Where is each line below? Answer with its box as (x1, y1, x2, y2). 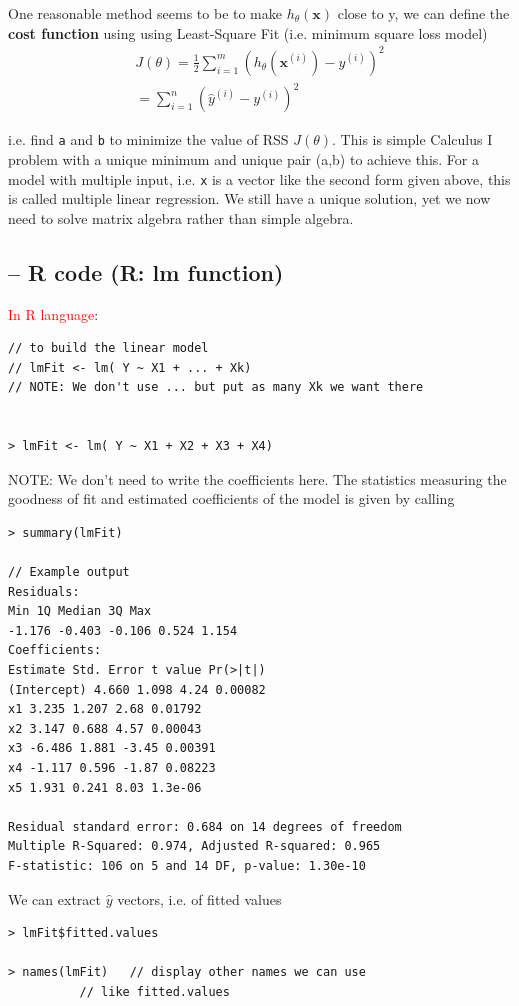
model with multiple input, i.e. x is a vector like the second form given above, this (8, 168, 511, 189)
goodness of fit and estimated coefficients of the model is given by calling (8, 488, 455, 509)
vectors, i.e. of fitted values (117, 888, 282, 909)
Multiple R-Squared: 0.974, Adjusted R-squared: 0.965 (8, 839, 381, 854)
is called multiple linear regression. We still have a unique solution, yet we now (8, 188, 491, 209)
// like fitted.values (79, 984, 230, 999)
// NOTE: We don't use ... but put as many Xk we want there (8, 380, 424, 395)
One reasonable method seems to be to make (8, 3, 282, 23)
